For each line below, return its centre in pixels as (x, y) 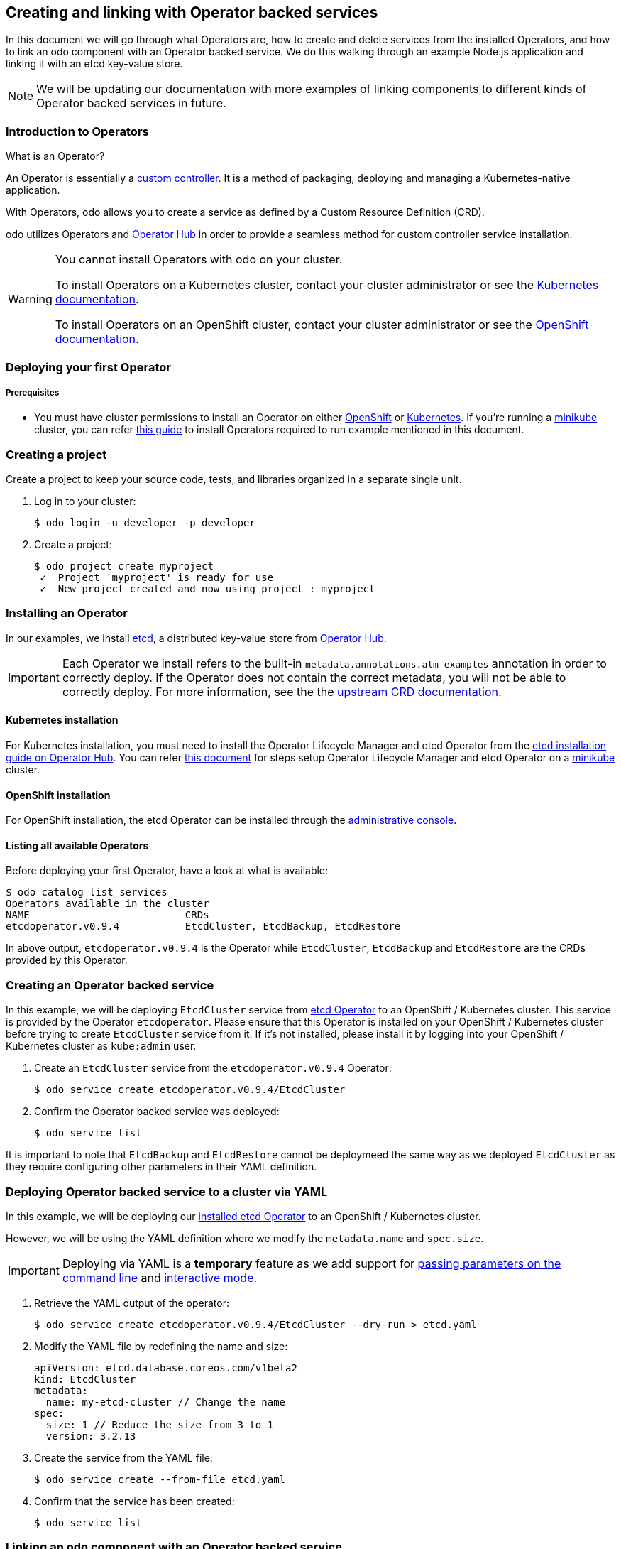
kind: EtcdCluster (85, 1379)
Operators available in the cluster (108, 904)
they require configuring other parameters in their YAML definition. (161, 1167)
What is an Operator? (55, 156)
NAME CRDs (108, 915)
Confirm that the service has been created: (134, 1501)
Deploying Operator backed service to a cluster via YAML (167, 1191)
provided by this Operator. (67, 960)
